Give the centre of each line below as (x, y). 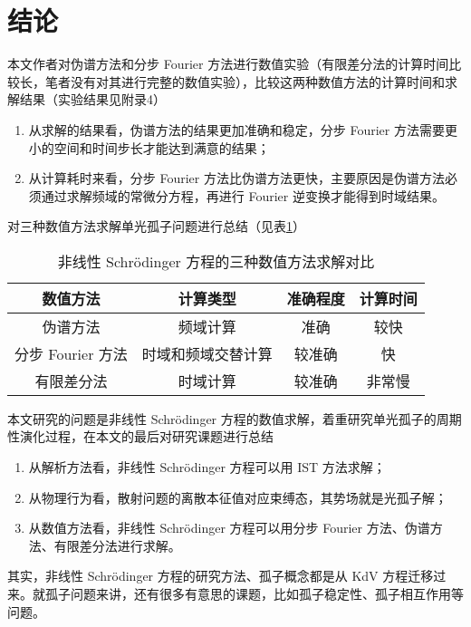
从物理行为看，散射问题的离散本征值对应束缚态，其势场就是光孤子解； (238, 497)
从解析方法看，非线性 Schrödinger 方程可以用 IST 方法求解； (207, 467)
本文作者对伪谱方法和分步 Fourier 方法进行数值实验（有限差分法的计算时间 (228, 64)
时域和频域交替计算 (207, 353)
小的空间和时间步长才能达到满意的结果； (149, 147)
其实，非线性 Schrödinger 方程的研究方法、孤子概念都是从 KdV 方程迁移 (221, 576)
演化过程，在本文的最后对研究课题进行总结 (146, 436)
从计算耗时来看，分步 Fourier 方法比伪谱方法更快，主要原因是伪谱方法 (236, 178)
